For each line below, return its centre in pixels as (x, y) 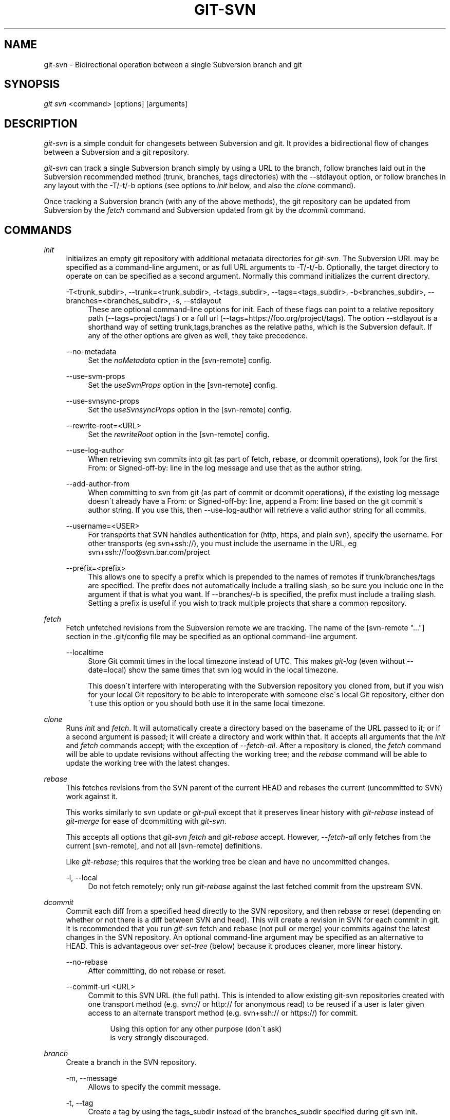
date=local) (107, 670)
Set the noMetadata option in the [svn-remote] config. (180, 360)
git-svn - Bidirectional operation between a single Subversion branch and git (173, 64)
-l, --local (82, 878)
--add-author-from (98, 484)
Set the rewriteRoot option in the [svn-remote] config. (179, 435)
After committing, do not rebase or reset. (157, 971)
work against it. (92, 797)
